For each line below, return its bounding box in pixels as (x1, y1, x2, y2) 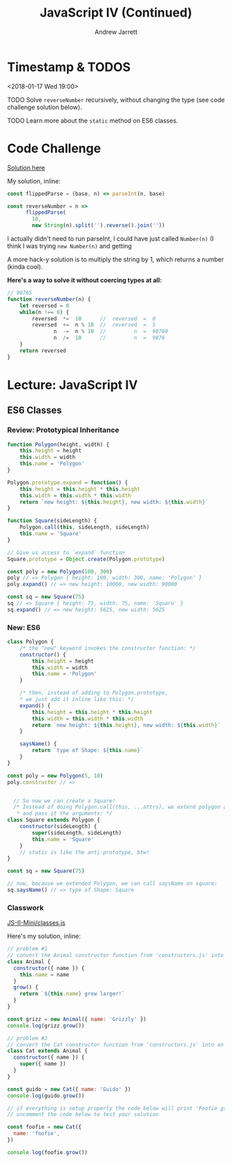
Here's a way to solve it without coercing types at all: (7, 276, 162, 284)
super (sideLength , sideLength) (32, 829, 122, 836)
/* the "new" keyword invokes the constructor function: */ (19, 645, 196, 652)
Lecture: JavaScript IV (7, 377, 138, 392)
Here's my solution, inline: (7, 932, 81, 940)
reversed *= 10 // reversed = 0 (32, 315, 156, 322)
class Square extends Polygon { (7, 816, 100, 824)
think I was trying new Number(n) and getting (7, 242, 133, 250)
